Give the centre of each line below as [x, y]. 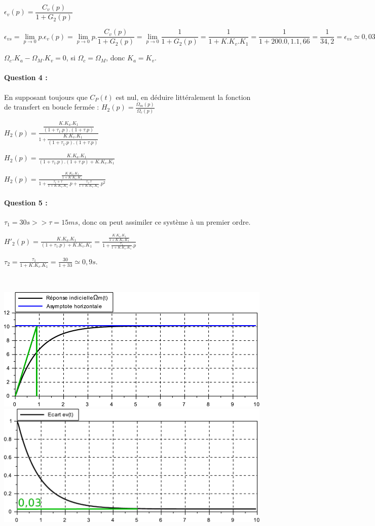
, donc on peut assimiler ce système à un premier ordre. [164, 221]
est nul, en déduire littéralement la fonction [183, 97]
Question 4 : [26, 77]
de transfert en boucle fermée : [52, 107]
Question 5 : [26, 202]
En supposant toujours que [46, 97]
